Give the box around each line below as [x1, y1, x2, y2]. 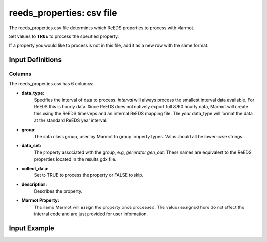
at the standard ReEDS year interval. [34, 117, 108, 123]
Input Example [9, 224, 54, 232]
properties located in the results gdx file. [34, 156, 117, 162]
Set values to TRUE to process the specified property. [9, 34, 119, 39]
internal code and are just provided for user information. [34, 211, 148, 217]
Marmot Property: [21, 197, 59, 203]
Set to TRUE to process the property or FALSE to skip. [34, 173, 144, 178]
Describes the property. [34, 188, 83, 194]
